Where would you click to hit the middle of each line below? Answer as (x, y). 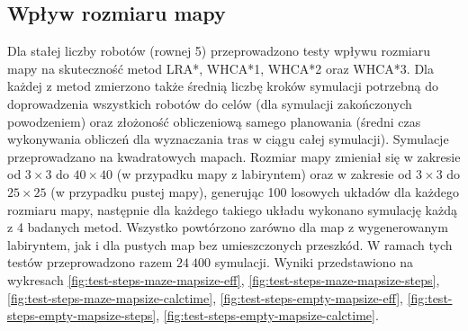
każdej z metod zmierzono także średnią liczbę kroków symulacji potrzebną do (223, 86)
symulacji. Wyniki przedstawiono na (314, 262)
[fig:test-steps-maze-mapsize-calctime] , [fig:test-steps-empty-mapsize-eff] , (205, 297)
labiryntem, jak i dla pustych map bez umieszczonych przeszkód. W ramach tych (230, 244)
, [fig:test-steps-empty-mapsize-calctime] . (267, 315)
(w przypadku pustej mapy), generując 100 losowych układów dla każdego (255, 191)
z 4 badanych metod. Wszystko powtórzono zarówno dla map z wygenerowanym (228, 227)
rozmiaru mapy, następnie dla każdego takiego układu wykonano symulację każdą (233, 209)
